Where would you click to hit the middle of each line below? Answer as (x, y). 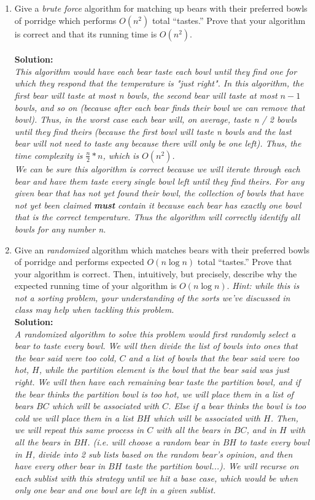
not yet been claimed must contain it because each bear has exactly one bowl (158, 205)
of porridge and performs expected (79, 262)
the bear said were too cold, (65, 357)
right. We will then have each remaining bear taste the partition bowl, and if (157, 382)
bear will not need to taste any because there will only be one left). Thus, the (158, 143)
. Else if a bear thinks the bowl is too (237, 406)
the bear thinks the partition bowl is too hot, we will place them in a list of (154, 394)
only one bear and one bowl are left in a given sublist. (115, 490)
